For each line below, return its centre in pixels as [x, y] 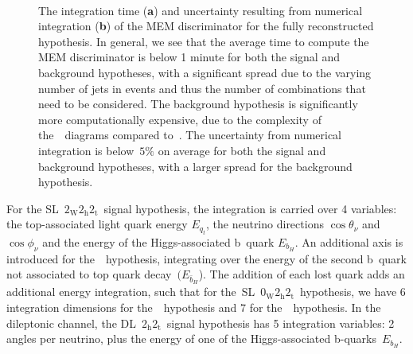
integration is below [86, 150]
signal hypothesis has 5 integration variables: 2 [281, 323]
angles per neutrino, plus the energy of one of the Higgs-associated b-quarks [191, 338]
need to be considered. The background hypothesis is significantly [198, 104]
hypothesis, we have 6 [353, 292]
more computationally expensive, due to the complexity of [180, 119]
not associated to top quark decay [89, 274]
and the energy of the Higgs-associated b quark [158, 241]
